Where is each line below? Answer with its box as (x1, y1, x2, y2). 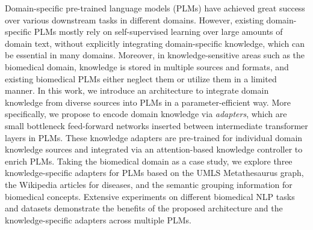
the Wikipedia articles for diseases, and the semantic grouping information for (5, 178, 293, 190)
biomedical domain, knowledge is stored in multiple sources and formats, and (5, 60, 289, 73)
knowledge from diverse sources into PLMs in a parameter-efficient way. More (5, 95, 291, 108)
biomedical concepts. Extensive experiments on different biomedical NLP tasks (5, 190, 295, 202)
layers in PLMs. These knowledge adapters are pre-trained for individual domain (5, 131, 303, 144)
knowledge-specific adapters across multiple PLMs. (5, 213, 192, 226)
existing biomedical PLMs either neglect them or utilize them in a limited (5, 72, 277, 85)
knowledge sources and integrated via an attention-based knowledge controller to (5, 143, 303, 156)
